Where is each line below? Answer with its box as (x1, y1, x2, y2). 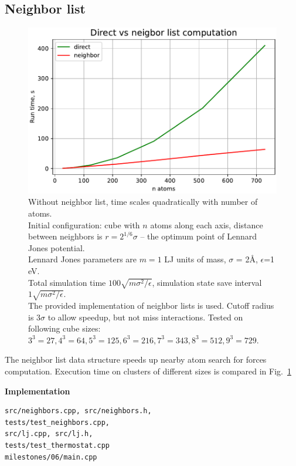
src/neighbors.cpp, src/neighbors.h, (5, 407, 152, 416)
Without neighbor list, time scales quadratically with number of (28, 195, 258, 208)
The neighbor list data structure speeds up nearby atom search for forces (5, 353, 267, 366)
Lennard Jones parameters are (28, 253, 137, 265)
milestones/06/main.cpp (5, 453, 97, 461)
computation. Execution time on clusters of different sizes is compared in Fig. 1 (5, 365, 291, 377)
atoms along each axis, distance (150, 218, 263, 231)
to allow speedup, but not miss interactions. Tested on (47, 310, 243, 323)
